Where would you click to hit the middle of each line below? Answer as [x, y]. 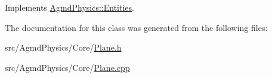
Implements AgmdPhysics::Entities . [69, 7]
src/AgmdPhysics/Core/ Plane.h [63, 47]
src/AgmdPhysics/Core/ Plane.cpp [67, 67]
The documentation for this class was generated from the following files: [136, 27]
